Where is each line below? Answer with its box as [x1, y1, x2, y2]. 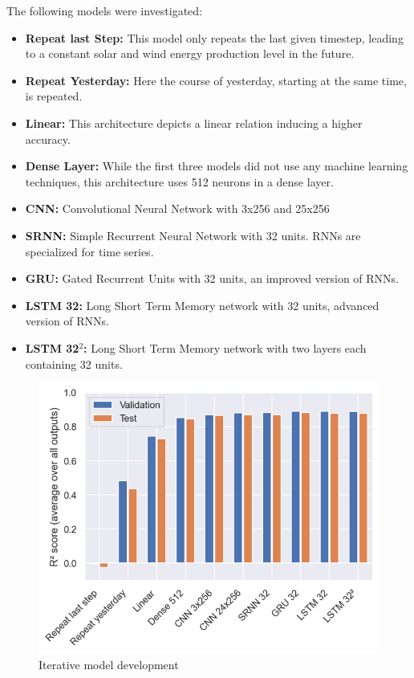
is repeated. [25, 88, 83, 104]
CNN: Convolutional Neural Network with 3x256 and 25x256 [25, 200, 330, 217]
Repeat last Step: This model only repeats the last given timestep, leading [25, 29, 404, 46]
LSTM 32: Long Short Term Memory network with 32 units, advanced [25, 296, 379, 313]
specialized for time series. [25, 243, 154, 259]
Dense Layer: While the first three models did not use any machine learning [25, 157, 408, 174]
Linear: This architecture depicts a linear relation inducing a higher [25, 114, 363, 131]
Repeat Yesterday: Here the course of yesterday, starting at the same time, [25, 71, 407, 88]
